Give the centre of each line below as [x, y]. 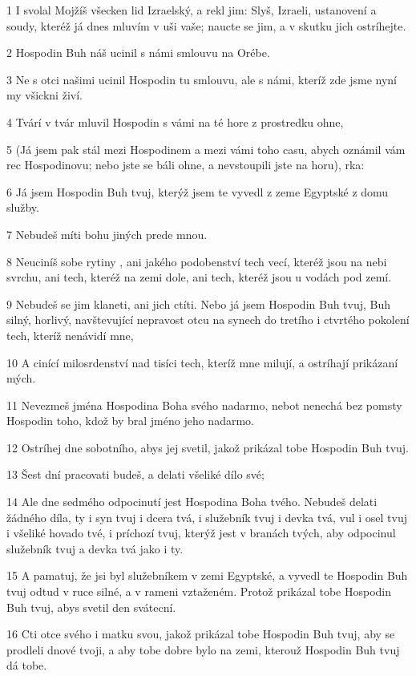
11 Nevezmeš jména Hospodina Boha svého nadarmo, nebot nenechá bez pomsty [204, 405]
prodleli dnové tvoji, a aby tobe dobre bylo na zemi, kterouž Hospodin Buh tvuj [203, 649]
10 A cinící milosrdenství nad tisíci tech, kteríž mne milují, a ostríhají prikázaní [202, 362]
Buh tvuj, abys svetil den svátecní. [91, 607]
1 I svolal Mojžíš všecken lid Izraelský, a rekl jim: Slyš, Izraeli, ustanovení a [192, 10]
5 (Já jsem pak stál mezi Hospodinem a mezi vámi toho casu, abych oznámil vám [206, 149]
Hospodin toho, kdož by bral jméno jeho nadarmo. [130, 421]
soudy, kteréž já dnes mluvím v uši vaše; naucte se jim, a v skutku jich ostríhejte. [206, 25]
